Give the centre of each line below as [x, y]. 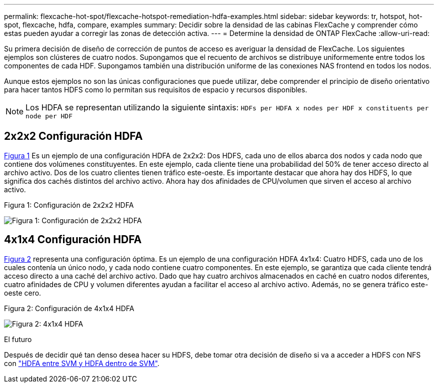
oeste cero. [23, 293]
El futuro [18, 339]
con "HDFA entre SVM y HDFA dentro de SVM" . [82, 363]
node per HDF [49, 116]
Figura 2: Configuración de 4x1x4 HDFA [69, 308]
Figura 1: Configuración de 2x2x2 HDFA [69, 205]
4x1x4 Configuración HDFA [73, 240]
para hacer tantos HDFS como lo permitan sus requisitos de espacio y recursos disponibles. [156, 90]
